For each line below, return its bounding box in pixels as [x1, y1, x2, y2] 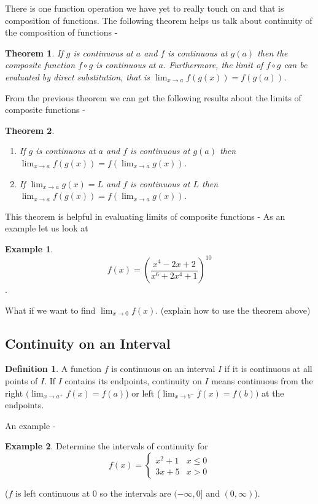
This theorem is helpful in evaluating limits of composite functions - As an [5, 209, 285, 222]
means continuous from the [211, 374, 313, 387]
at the [262, 386, 284, 399]
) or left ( [125, 386, 161, 399]
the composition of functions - [5, 26, 118, 39]
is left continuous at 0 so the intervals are [15, 486, 171, 499]
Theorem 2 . [5, 123, 55, 136]
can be [284, 58, 308, 71]
